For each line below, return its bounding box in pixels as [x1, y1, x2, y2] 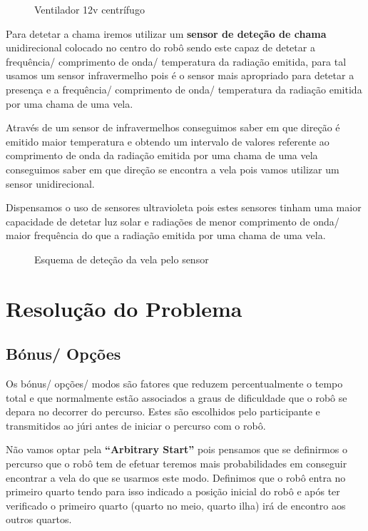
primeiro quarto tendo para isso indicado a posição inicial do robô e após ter [6, 484, 340, 499]
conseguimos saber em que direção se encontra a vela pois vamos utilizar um [6, 161, 339, 176]
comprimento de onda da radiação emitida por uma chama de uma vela [6, 148, 318, 163]
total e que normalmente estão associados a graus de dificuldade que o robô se [6, 390, 347, 405]
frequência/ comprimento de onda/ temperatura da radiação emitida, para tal [6, 54, 347, 69]
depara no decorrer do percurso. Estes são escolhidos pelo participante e [6, 404, 320, 419]
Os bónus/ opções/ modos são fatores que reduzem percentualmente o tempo [6, 376, 343, 391]
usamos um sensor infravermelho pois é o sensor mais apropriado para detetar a [6, 68, 354, 83]
